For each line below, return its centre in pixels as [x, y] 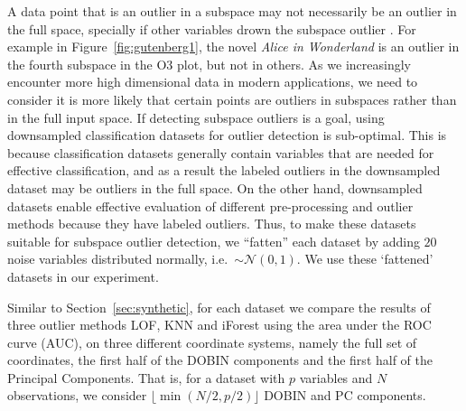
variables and [336, 377]
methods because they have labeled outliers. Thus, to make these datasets [212, 224]
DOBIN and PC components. [345, 395]
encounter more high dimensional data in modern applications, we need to [213, 82]
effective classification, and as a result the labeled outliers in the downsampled [224, 170]
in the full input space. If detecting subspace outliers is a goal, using [196, 117]
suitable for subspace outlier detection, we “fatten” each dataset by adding [214, 241]
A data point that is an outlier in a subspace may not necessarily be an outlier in [232, 11]
